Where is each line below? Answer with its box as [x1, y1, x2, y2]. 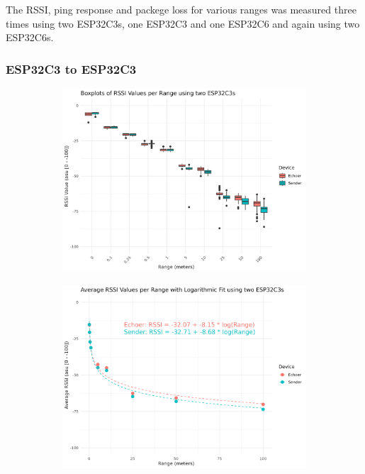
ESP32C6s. [6, 30, 54, 45]
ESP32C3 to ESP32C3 [6, 60, 137, 77]
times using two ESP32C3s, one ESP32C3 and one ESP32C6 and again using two [6, 16, 360, 31]
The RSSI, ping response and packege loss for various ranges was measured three [6, 2, 356, 16]
